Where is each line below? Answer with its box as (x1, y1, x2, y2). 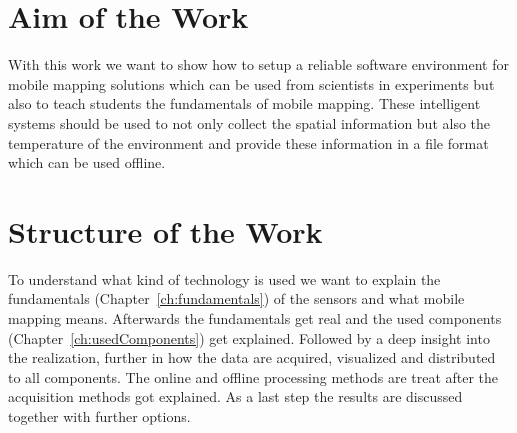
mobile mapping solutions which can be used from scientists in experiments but (8, 73, 495, 94)
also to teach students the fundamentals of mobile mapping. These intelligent (8, 93, 481, 114)
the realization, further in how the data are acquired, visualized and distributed (8, 347, 496, 368)
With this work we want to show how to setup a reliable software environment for (8, 54, 509, 75)
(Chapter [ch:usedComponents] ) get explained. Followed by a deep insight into (8, 327, 490, 348)
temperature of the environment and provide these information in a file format (8, 132, 489, 153)
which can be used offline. (8, 152, 166, 173)
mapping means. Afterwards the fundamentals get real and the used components (8, 308, 502, 328)
